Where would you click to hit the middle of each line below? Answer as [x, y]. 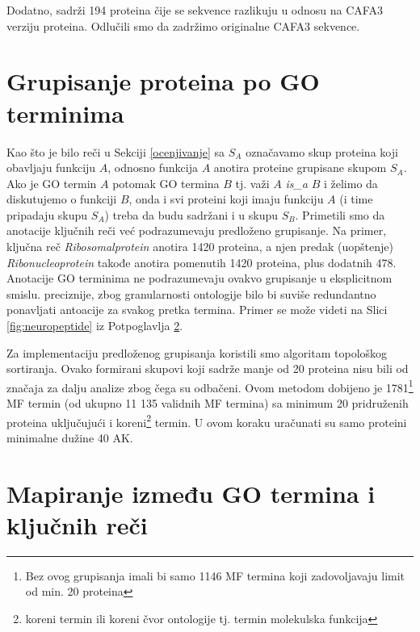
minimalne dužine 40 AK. [70, 437]
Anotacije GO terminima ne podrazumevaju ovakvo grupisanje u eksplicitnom [199, 278]
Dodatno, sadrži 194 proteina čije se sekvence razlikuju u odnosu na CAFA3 [195, 10]
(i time [356, 199]
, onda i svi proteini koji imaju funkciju [226, 199]
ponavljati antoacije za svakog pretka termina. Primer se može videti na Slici [197, 310]
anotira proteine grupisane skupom [300, 167]
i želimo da [351, 183]
